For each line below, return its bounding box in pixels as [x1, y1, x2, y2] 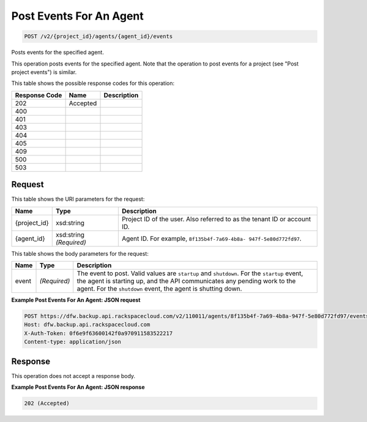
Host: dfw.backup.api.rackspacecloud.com [24, 321, 150, 328]
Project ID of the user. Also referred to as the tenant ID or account [121, 215, 311, 223]
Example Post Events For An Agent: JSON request [11, 296, 141, 303]
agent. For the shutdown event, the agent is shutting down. [76, 284, 242, 293]
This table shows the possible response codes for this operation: [11, 80, 175, 87]
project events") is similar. [11, 68, 77, 76]
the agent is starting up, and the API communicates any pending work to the [76, 276, 296, 285]
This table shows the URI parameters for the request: [11, 196, 145, 203]
